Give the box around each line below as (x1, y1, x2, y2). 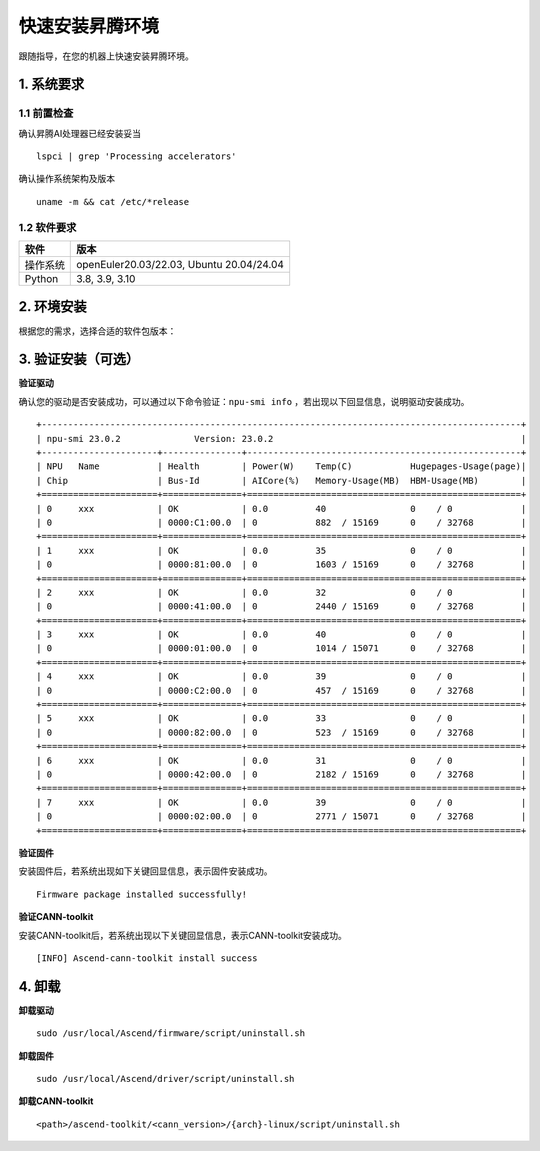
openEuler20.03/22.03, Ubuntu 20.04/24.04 (76, 258, 285, 272)
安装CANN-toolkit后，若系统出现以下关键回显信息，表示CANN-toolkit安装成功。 (18, 929, 347, 941)
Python (24, 272, 59, 286)
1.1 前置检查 (18, 106, 74, 120)
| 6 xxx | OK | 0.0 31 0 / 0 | (36, 755, 527, 766)
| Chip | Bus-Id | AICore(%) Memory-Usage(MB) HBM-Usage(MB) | (36, 475, 527, 486)
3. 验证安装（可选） (18, 351, 140, 368)
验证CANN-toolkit (18, 911, 94, 923)
